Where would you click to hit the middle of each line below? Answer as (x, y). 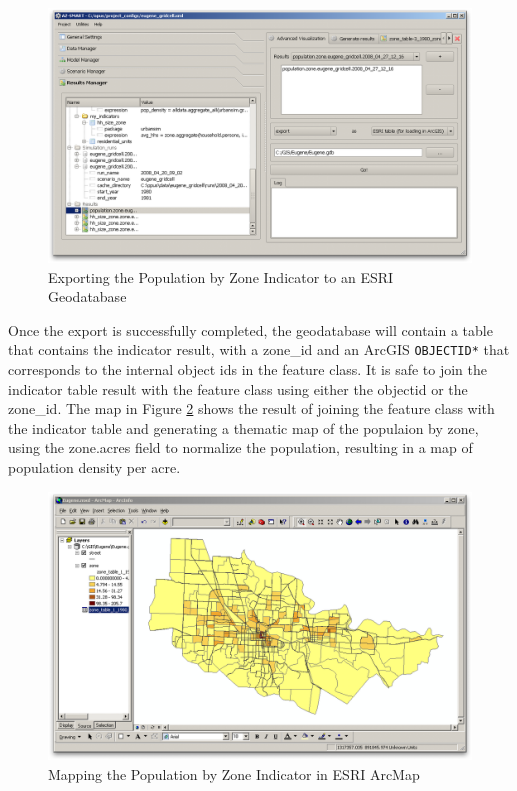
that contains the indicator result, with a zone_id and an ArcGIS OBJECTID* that (259, 349)
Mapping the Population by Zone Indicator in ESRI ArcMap (234, 773)
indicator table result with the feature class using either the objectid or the (238, 388)
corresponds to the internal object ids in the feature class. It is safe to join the (248, 369)
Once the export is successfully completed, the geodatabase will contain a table (250, 329)
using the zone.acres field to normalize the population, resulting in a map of (240, 447)
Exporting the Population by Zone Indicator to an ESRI (221, 276)
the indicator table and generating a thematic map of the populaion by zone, (243, 427)
